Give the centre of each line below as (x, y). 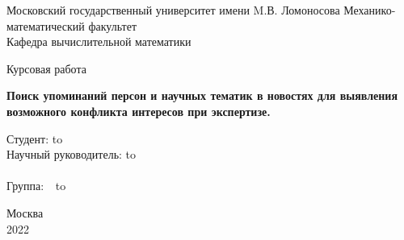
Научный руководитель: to (72, 154)
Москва (25, 212)
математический (46, 25)
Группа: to (36, 186)
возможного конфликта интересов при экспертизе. (139, 111)
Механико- (370, 10)
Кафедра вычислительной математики (99, 41)
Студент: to (35, 138)
